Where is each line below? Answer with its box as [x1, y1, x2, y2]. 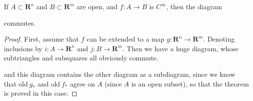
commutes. [4, 17, 36, 28]
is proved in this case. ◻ [4, 88, 78, 98]
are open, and [77, 1, 117, 11]
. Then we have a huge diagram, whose [122, 43, 238, 53]
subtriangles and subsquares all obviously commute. [4, 53, 158, 63]
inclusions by [4, 43, 42, 53]
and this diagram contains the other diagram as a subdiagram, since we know [4, 69, 235, 79]
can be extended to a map [86, 34, 165, 44]
